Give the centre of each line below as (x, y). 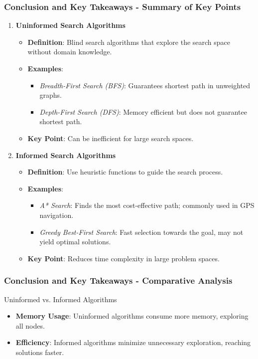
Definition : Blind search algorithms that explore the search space (129, 42)
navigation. (57, 215)
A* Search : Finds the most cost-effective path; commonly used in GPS (147, 205)
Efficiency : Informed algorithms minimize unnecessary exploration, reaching (133, 342)
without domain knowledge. (70, 52)
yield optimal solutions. (75, 242)
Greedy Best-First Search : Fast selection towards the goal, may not (141, 232)
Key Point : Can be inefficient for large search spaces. (111, 138)
